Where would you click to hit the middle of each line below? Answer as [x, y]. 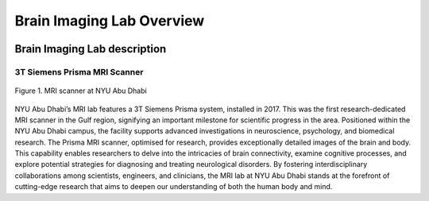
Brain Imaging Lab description [91, 49]
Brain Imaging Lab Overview [110, 21]
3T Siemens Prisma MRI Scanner [79, 72]
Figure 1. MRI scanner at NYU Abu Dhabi [81, 91]
